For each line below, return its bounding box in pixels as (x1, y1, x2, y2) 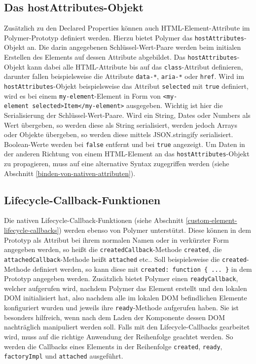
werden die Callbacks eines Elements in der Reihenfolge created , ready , (4, 341, 222, 351)
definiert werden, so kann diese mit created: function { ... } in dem (33, 263, 252, 274)
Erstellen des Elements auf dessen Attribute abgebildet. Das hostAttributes (4, 52, 237, 62)
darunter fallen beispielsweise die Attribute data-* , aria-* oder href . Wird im (4, 71, 244, 81)
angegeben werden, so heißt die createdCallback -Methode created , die (4, 244, 222, 255)
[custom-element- (185, 215, 237, 225)
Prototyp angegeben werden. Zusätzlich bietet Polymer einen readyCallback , (4, 273, 238, 284)
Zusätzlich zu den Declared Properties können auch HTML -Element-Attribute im (4, 23, 250, 33)
